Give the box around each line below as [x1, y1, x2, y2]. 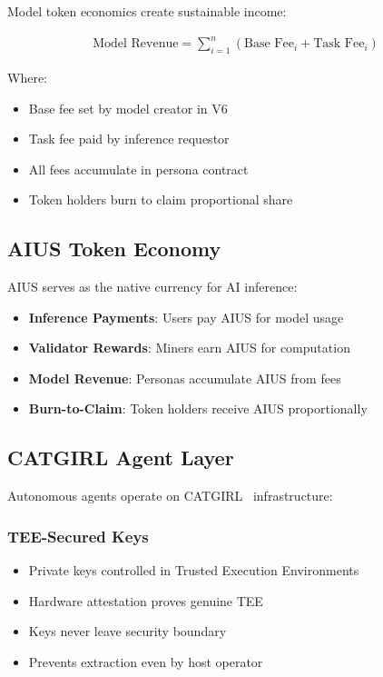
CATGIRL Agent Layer [7, 443, 234, 472]
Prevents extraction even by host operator [28, 652, 263, 671]
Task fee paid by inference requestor [28, 129, 230, 148]
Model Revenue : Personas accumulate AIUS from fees [28, 368, 341, 387]
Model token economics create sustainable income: [7, 2, 287, 20]
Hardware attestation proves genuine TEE [28, 591, 263, 610]
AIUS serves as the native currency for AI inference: [7, 277, 298, 296]
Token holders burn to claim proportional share [28, 190, 293, 209]
